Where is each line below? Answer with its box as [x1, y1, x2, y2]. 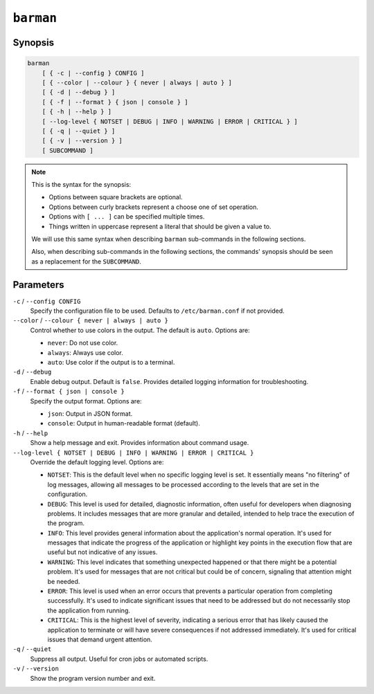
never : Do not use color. [47, 339, 118, 347]
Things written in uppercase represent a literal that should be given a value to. [48, 222, 271, 230]
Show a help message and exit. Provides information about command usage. [30, 439, 249, 447]
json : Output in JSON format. [47, 409, 133, 418]
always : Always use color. [47, 348, 124, 356]
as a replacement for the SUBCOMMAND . [31, 257, 142, 266]
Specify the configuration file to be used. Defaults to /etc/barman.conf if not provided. [30, 307, 285, 315]
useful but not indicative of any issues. [47, 548, 158, 556]
